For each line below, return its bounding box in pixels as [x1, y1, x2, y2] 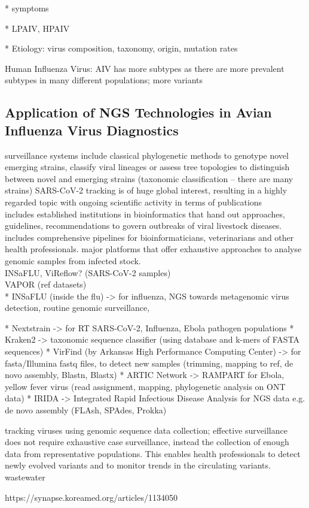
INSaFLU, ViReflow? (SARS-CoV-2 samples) [5, 266, 171, 279]
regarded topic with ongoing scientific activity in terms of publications [5, 195, 262, 208]
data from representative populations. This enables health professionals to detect [5, 447, 301, 459]
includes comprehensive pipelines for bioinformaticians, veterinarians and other [5, 231, 294, 243]
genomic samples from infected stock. [5, 254, 141, 267]
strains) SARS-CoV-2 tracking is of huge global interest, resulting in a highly [5, 184, 287, 196]
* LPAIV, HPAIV [5, 22, 70, 34]
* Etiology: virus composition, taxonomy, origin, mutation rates [5, 42, 238, 55]
